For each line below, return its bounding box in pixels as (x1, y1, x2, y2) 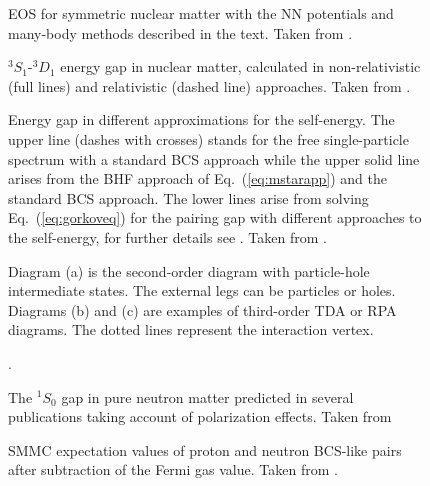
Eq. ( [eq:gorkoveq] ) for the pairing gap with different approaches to (8, 207, 422, 228)
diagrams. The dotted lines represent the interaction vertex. (8, 319, 374, 340)
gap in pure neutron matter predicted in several (61, 386, 354, 407)
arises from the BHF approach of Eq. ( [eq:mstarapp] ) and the (8, 168, 388, 189)
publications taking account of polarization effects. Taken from (8, 406, 392, 427)
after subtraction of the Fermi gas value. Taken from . (8, 459, 338, 480)
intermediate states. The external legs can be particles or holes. (8, 280, 396, 301)
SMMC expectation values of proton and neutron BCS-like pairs (8, 439, 402, 460)
